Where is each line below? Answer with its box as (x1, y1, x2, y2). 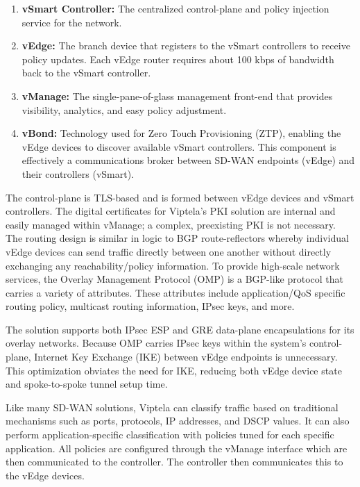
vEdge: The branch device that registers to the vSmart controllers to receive (22, 38, 350, 53)
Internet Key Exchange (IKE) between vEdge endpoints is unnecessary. (34, 349, 338, 364)
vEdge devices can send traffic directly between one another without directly (6, 244, 332, 258)
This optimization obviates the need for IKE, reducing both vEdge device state (6, 363, 342, 377)
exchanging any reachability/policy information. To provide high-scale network (6, 258, 340, 272)
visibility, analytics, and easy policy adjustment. (22, 102, 227, 117)
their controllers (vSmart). (22, 166, 135, 181)
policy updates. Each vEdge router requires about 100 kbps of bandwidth (22, 51, 334, 66)
